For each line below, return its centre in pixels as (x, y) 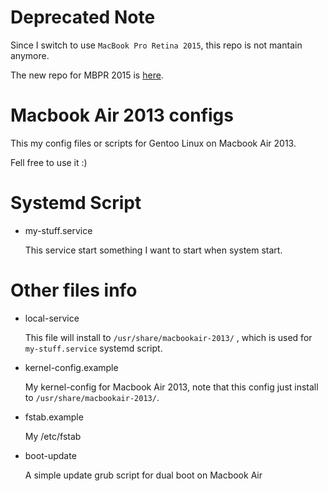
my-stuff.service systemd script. (93, 348)
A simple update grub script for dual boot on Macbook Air (143, 475)
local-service (52, 318)
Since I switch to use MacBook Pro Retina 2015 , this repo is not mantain (156, 45)
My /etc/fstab (53, 436)
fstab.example (54, 417)
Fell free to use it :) (49, 162)
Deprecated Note (83, 17)
